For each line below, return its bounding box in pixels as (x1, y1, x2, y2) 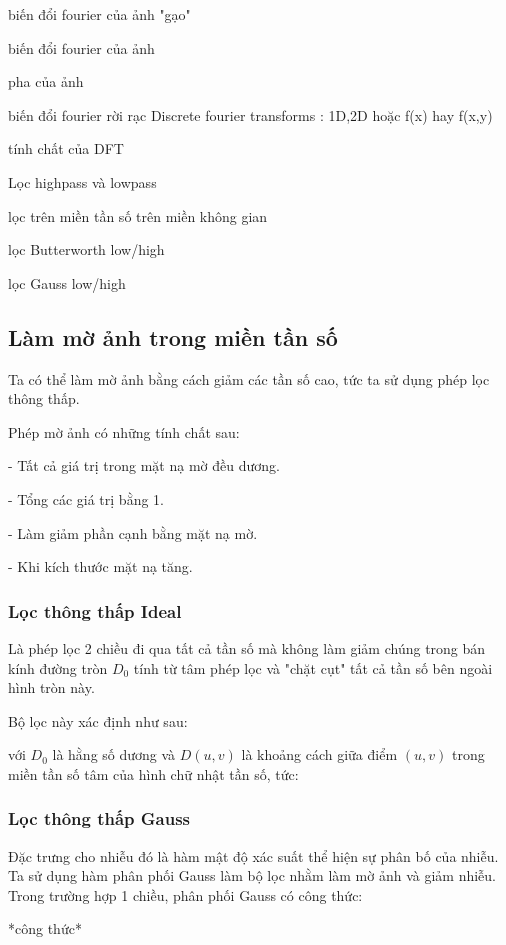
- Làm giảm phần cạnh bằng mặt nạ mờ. (8, 522, 258, 543)
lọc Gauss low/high (8, 272, 126, 293)
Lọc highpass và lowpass (8, 171, 157, 192)
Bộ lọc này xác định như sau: (8, 710, 188, 731)
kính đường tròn (8, 657, 108, 678)
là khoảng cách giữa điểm (241, 744, 398, 765)
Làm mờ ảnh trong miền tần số (8, 321, 338, 352)
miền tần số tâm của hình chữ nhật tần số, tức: (8, 763, 299, 784)
